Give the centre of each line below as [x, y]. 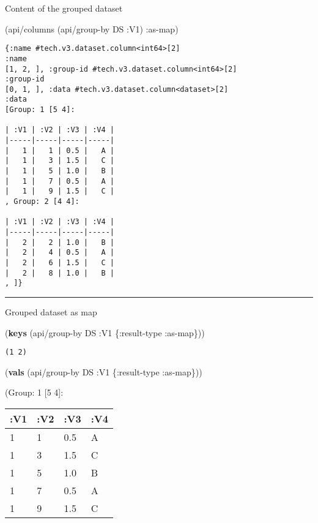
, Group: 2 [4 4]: [42, 202]
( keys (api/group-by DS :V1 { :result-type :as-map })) [105, 332]
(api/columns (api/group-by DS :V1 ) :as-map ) [92, 28]
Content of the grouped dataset [64, 8]
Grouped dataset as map [51, 311]
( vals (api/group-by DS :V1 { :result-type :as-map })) [104, 371]
